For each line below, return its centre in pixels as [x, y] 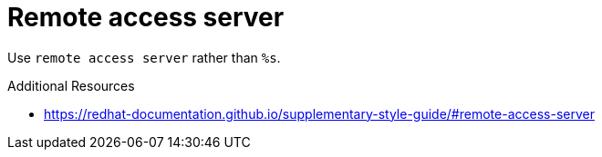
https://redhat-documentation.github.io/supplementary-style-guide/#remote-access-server [319, 113]
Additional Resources [71, 85]
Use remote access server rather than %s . [144, 57]
